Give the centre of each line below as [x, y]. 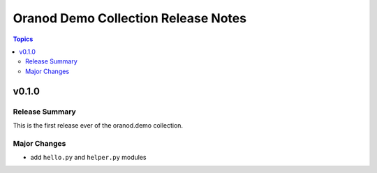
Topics [23, 39]
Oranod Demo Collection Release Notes [130, 18]
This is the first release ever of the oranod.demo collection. [98, 125]
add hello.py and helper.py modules [88, 158]
